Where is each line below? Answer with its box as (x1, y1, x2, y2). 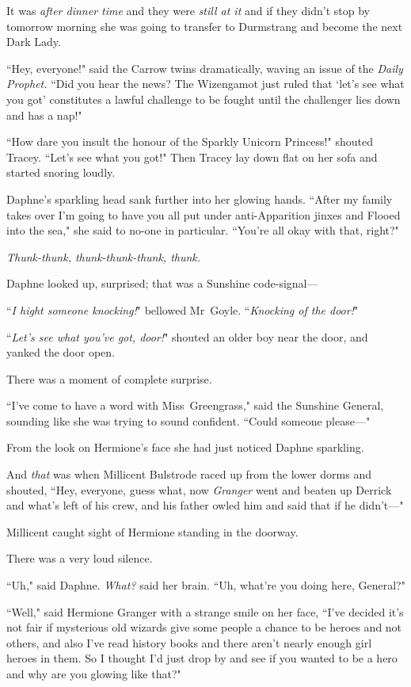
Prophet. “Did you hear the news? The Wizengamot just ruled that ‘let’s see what (6, 75, 405, 92)
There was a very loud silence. (6, 550, 153, 567)
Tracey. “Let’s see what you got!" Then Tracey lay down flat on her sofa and (6, 148, 378, 165)
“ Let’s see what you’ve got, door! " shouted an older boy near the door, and (6, 328, 368, 345)
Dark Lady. (6, 33, 61, 50)
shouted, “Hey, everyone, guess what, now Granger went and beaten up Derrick (6, 481, 392, 498)
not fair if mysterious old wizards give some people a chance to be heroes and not (6, 619, 402, 635)
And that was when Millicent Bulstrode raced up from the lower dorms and (6, 466, 371, 483)
